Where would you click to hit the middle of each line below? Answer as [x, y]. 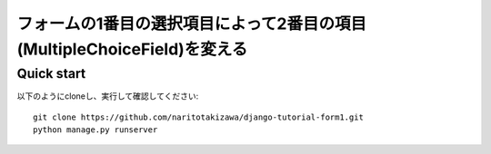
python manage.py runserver [95, 130]
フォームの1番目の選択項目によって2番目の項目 [192, 24]
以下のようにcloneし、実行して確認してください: [108, 96]
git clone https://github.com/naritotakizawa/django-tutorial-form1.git [198, 117]
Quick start [51, 73]
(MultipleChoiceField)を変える [132, 49]
